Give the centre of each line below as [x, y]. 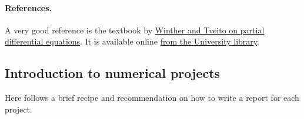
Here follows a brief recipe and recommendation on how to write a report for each [152, 98]
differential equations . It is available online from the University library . [132, 41]
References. [29, 7]
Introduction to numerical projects [113, 73]
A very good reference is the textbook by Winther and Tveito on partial [135, 30]
